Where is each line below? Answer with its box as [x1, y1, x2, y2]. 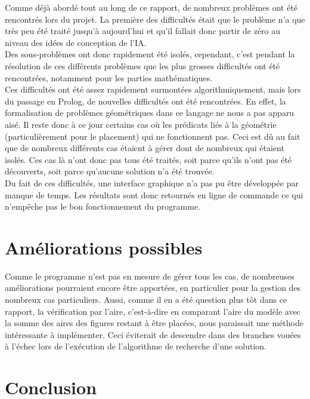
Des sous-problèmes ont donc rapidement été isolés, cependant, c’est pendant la [5, 48, 295, 60]
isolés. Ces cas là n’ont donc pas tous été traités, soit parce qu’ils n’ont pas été [5, 153, 292, 165]
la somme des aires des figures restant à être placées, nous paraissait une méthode [5, 317, 303, 329]
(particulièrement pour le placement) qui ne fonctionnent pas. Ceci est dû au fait [5, 130, 300, 142]
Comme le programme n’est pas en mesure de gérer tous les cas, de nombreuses [5, 269, 294, 282]
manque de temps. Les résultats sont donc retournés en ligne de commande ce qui [5, 188, 303, 201]
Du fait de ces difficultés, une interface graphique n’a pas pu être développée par [5, 176, 299, 189]
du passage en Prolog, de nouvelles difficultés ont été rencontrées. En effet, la [5, 94, 286, 107]
